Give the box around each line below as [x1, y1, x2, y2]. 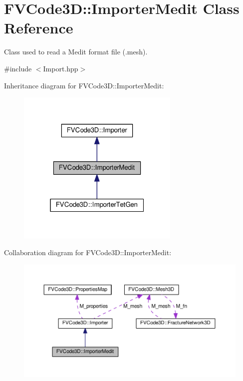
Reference [4, 17, 73, 38]
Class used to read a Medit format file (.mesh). [4, 46, 148, 57]
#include [4, 63, 32, 73]
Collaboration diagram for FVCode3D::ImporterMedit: [4, 247, 172, 258]
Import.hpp [43, 63, 78, 73]
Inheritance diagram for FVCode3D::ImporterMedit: [4, 80, 164, 90]
